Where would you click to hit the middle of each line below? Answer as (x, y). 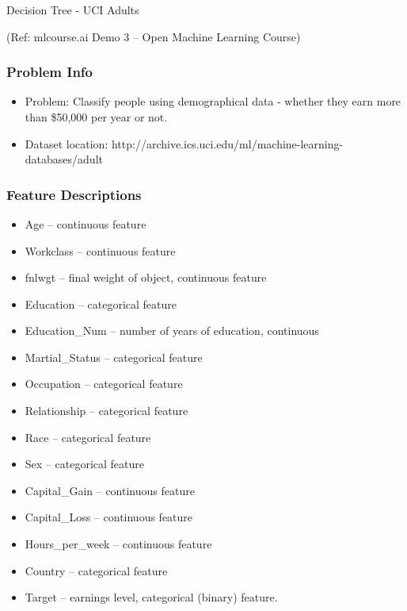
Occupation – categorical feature (104, 384)
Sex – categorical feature (84, 464)
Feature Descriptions (74, 194)
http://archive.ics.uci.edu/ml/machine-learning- (227, 143)
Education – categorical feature (101, 304)
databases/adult (64, 159)
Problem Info (49, 72)
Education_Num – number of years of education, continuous (172, 330)
